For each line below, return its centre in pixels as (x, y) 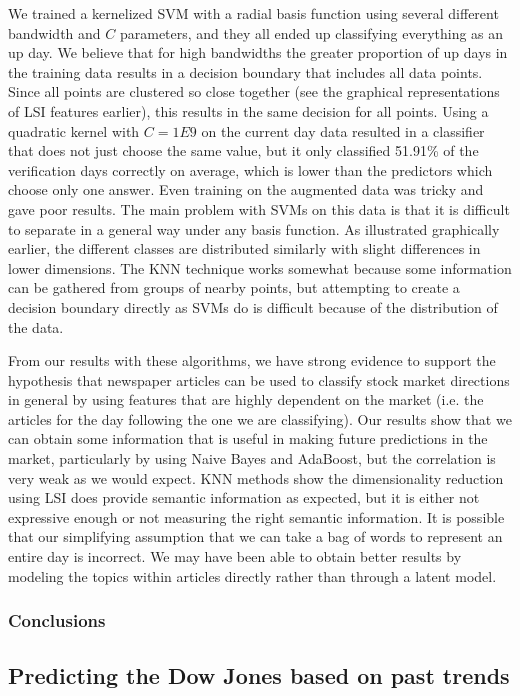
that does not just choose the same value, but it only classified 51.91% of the (243, 150)
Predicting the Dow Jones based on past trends (259, 675)
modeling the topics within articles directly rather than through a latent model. (252, 575)
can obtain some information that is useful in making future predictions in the (248, 438)
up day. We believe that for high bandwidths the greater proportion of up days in (258, 52)
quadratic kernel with (74, 130)
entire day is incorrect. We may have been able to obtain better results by (235, 556)
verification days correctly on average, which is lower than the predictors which (250, 169)
